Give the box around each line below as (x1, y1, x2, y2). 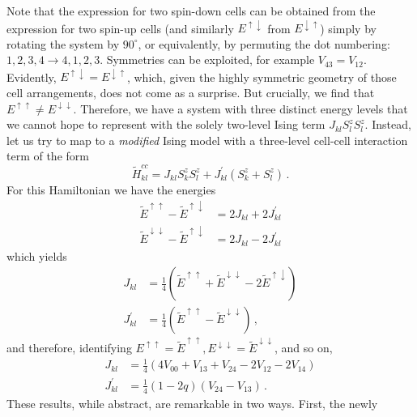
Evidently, (6, 68, 57, 85)
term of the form (6, 147, 89, 164)
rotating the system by (6, 35, 120, 52)
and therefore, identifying (6, 339, 132, 356)
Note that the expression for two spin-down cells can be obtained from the (6, 2, 376, 19)
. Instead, (364, 116, 411, 133)
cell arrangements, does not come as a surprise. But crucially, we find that (6, 83, 375, 100)
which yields (6, 247, 67, 264)
